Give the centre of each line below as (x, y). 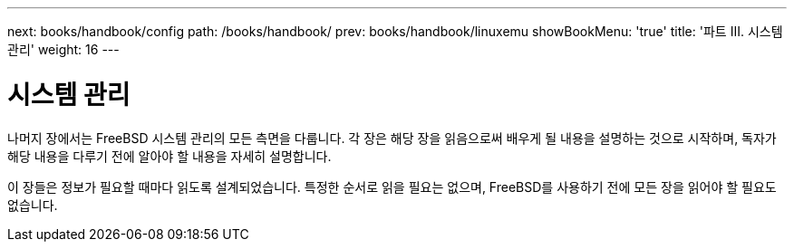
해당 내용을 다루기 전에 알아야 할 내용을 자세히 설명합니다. (169, 156)
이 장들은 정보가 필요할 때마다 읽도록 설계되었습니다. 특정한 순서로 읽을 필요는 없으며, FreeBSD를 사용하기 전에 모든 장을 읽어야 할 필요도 (392, 187)
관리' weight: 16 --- (63, 49)
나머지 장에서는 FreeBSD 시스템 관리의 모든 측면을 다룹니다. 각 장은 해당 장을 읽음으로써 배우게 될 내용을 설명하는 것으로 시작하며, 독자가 (392, 138)
